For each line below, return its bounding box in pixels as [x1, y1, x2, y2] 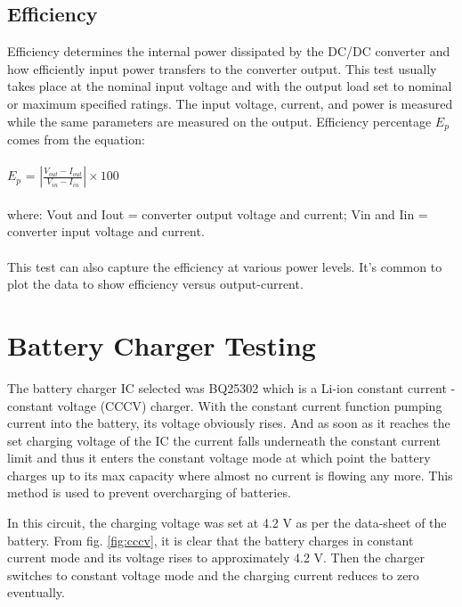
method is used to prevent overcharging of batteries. [7, 483, 291, 502]
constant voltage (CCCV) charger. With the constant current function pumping [7, 396, 442, 414]
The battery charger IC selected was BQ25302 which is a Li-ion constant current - [7, 378, 456, 397]
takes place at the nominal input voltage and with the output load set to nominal [7, 77, 452, 95]
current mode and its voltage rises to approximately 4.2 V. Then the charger [7, 548, 426, 567]
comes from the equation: [7, 130, 145, 149]
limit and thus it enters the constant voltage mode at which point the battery [7, 448, 431, 467]
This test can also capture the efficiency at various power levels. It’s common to [7, 257, 442, 275]
